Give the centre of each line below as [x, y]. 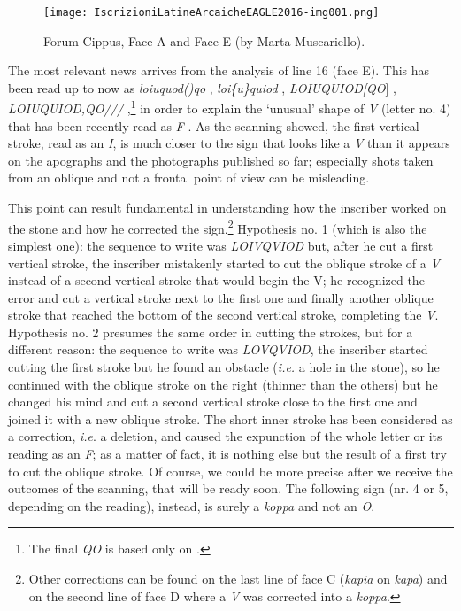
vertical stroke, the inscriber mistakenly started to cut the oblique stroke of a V [224, 263]
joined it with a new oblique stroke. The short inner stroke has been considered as [230, 418]
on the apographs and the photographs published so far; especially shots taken [221, 160]
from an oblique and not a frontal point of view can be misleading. [189, 178]
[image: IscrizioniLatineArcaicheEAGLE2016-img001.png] [211, 12]
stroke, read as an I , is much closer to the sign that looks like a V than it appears [229, 143]
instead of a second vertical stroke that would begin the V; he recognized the [216, 280]
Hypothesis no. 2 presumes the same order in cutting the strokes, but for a [211, 332]
